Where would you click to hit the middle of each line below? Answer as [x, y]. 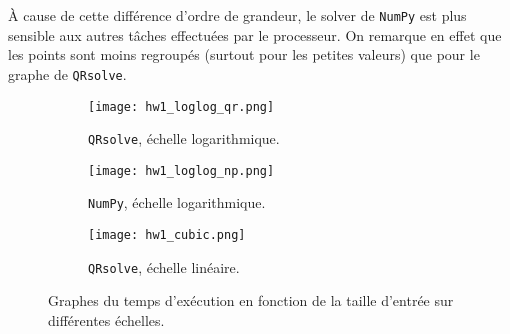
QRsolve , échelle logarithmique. [184, 138]
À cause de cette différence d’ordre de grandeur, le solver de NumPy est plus [237, 15]
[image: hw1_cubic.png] [167, 235]
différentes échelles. [106, 320]
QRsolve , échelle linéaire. [164, 266]
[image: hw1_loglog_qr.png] [181, 106]
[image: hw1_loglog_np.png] [181, 170]
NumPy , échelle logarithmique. [177, 202]
